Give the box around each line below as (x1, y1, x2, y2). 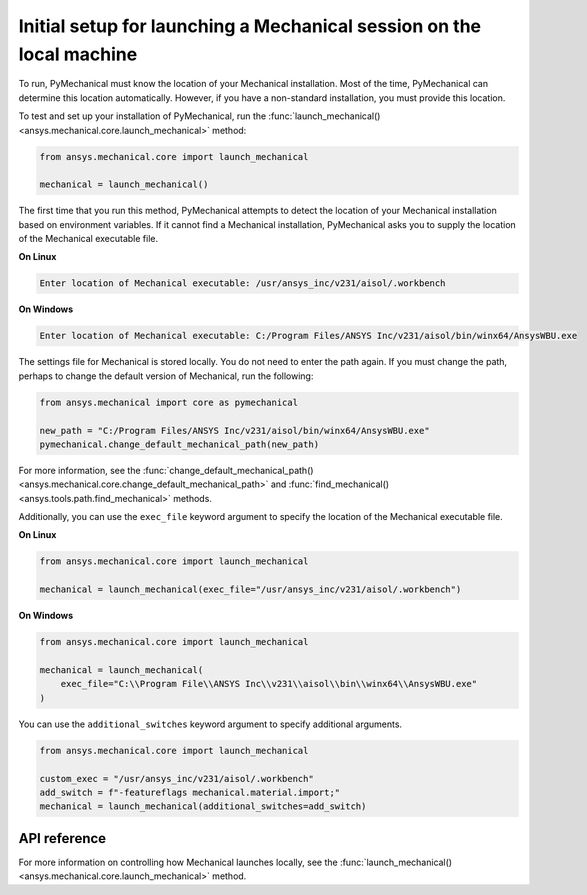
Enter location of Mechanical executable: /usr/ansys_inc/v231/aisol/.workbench (39, 278, 446, 289)
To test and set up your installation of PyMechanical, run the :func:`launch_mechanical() (18, 110, 381, 122)
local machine (18, 43, 138, 65)
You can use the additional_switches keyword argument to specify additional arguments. (18, 718, 403, 730)
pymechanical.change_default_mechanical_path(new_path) (39, 438, 320, 450)
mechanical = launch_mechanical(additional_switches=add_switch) (39, 801, 367, 812)
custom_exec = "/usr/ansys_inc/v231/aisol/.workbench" (39, 773, 314, 784)
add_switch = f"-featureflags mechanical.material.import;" (39, 786, 341, 798)
